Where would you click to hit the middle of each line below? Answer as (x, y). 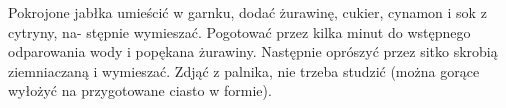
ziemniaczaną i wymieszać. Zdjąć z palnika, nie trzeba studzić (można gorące (244, 70)
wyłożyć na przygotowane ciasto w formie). (140, 90)
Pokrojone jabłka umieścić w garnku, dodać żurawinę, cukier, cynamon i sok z (247, 12)
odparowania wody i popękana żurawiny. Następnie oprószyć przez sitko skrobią (253, 51)
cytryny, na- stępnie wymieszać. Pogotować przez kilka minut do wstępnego (239, 31)
